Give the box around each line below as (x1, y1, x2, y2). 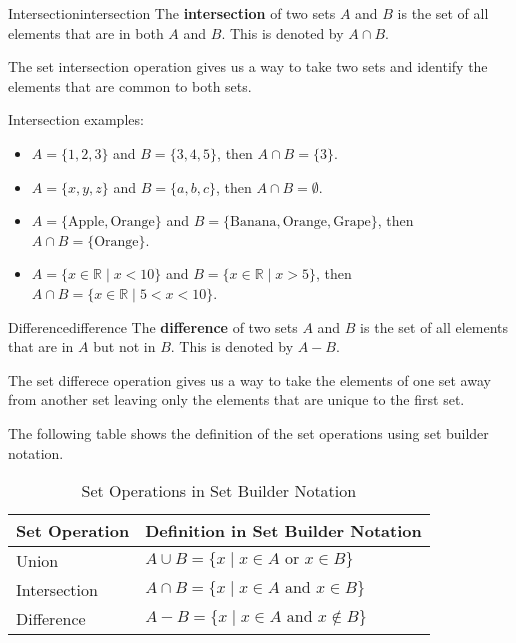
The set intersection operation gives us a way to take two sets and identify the (8, 56, 488, 77)
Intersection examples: (8, 109, 144, 130)
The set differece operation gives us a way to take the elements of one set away (8, 369, 491, 390)
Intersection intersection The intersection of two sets (8, 3, 336, 23)
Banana (229, 215, 277, 230)
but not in (93, 336, 156, 357)
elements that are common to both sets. (8, 75, 252, 96)
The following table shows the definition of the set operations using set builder (8, 422, 489, 443)
